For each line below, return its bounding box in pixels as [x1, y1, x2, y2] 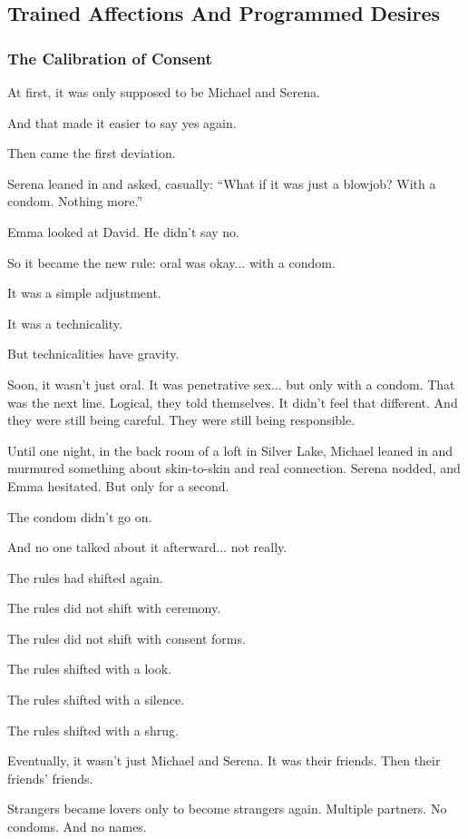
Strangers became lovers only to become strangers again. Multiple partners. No [7, 799, 447, 818]
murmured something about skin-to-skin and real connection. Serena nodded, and [7, 459, 461, 478]
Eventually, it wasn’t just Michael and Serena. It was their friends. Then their [7, 751, 441, 770]
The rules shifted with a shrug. [7, 720, 179, 739]
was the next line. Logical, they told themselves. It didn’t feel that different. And [7, 392, 458, 411]
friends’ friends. [7, 768, 93, 787]
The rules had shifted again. [7, 568, 163, 587]
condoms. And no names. [7, 817, 147, 836]
